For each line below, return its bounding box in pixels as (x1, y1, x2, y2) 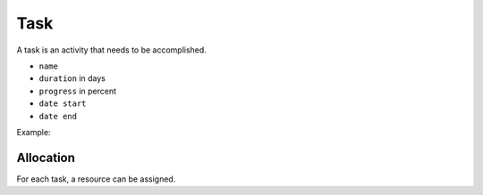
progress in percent (38, 85, 116, 96)
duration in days (38, 73, 106, 84)
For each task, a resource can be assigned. (16, 174, 176, 184)
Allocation (16, 150, 76, 165)
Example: (16, 126, 51, 137)
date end (38, 111, 78, 121)
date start (38, 99, 87, 109)
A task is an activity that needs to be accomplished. (16, 45, 208, 55)
